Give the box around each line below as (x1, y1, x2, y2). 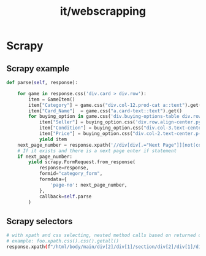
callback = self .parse (39, 193, 92, 200)
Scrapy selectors (6, 216, 73, 227)
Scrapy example (6, 63, 70, 74)
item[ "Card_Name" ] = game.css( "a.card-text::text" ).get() (28, 107, 183, 114)
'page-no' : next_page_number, (50, 182, 128, 188)
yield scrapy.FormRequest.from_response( (28, 159, 136, 165)
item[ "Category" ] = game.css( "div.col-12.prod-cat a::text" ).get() (28, 102, 204, 108)
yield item (39, 136, 67, 142)
